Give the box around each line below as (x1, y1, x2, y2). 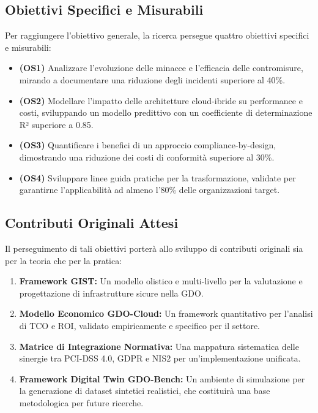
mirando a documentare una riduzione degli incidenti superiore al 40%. (19, 73, 286, 86)
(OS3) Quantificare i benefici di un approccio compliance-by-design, (19, 138, 276, 151)
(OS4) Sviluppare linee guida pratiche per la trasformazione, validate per (19, 171, 296, 184)
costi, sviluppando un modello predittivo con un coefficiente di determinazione (19, 106, 312, 119)
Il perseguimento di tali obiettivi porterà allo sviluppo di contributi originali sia (5, 241, 303, 254)
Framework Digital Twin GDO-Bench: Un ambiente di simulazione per (19, 372, 305, 385)
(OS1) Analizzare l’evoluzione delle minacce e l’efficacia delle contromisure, (19, 61, 303, 74)
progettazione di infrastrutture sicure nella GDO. (19, 286, 204, 299)
